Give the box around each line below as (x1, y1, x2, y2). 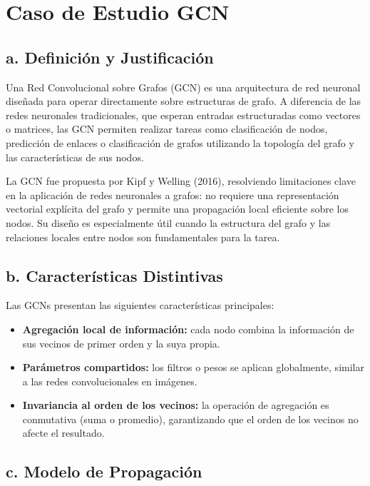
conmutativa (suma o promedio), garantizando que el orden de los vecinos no (22, 411, 359, 426)
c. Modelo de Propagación (6, 460, 202, 482)
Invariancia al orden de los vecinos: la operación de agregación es (22, 398, 329, 412)
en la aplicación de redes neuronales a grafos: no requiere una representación (6, 187, 339, 202)
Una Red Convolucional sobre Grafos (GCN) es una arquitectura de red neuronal (6, 79, 361, 94)
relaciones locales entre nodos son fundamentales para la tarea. (6, 229, 280, 244)
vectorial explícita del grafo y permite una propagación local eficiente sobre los (6, 201, 349, 216)
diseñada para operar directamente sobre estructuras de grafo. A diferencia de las (6, 93, 361, 108)
